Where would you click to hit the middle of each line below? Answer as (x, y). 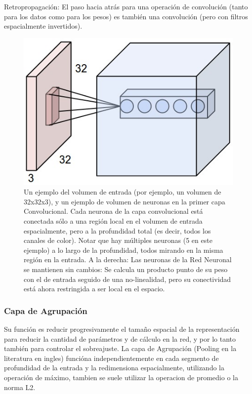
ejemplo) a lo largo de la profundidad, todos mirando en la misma (124, 250)
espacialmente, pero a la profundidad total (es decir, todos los (117, 230)
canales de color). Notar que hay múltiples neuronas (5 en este (118, 240)
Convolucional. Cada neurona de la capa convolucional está (113, 211)
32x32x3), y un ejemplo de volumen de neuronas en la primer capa (125, 201)
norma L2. (20, 387)
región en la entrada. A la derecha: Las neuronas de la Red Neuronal (128, 259)
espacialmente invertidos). (43, 26)
